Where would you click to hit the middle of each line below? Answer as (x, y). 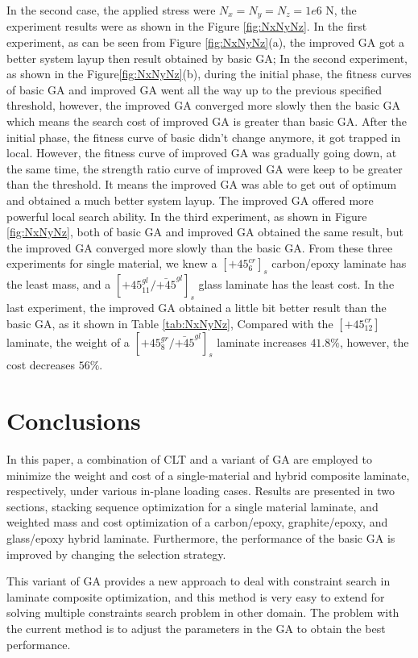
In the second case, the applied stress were (111, 10)
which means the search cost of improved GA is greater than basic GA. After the (207, 121)
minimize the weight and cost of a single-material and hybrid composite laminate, (208, 475)
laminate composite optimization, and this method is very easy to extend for (196, 596)
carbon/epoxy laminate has (339, 263)
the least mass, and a (59, 284)
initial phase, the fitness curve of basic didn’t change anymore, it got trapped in (204, 137)
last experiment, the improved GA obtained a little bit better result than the (197, 307)
